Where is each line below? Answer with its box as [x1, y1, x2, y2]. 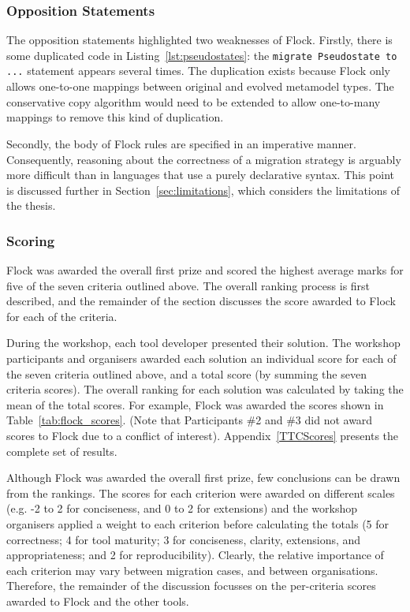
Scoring [6, 230, 55, 250]
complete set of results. [6, 442, 117, 459]
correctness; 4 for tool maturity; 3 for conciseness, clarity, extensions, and [6, 531, 361, 547]
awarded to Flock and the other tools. [6, 592, 189, 609]
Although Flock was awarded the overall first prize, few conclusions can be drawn [6, 469, 401, 486]
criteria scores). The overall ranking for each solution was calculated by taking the [6, 381, 404, 397]
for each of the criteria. [6, 308, 117, 324]
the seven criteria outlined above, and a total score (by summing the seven [6, 365, 367, 382]
